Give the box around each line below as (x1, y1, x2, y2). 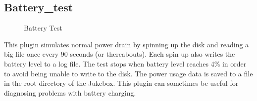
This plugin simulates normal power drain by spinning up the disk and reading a (4, 39, 249, 49)
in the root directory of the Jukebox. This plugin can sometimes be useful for (4, 78, 239, 88)
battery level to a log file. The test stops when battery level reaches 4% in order (4, 58, 247, 68)
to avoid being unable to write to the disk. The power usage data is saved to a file (4, 68, 253, 78)
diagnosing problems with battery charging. (4, 87, 136, 98)
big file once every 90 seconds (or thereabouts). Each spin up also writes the (4, 49, 235, 59)
